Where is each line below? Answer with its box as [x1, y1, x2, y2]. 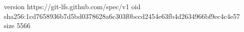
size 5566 [4, 20, 31, 31]
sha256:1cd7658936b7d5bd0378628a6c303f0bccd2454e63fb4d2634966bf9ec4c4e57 [4, 11, 240, 21]
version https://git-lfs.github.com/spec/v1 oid [4, 1, 141, 11]
